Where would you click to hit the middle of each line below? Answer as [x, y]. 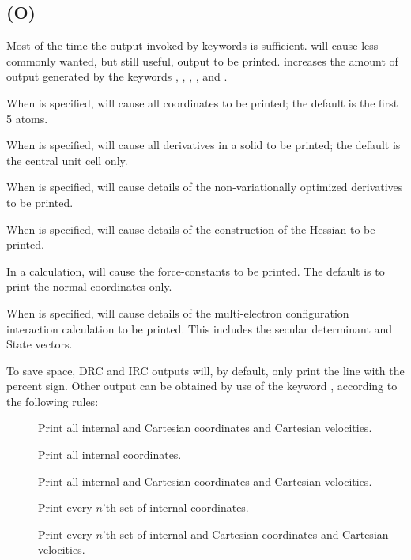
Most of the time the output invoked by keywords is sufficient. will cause [182, 45]
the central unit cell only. [67, 160]
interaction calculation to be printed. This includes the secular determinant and [200, 328]
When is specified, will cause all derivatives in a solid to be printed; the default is [204, 145]
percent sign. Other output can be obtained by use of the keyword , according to [202, 386]
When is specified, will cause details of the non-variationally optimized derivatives [205, 187]
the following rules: [53, 401]
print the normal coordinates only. [89, 286]
